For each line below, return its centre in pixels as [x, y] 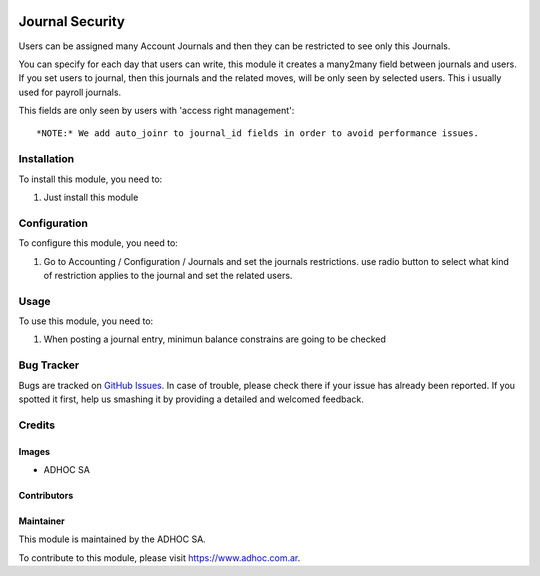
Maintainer [41, 521]
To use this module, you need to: [86, 321]
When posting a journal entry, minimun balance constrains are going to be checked [215, 339]
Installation [46, 159]
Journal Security [71, 21]
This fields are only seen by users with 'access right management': [156, 111]
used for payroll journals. [70, 92]
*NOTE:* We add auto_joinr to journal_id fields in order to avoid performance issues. [258, 133]
